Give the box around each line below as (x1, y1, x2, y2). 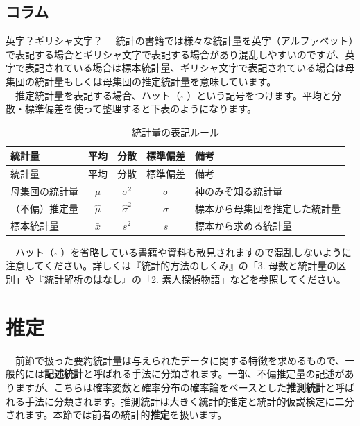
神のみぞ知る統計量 (195, 184, 282, 198)
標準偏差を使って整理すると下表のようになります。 (24, 101, 257, 116)
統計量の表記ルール (132, 124, 219, 139)
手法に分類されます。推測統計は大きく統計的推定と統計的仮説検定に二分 (24, 393, 354, 408)
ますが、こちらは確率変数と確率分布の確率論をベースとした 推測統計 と (15, 380, 336, 394)
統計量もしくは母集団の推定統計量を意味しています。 (34, 74, 277, 88)
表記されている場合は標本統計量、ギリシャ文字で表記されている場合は (24, 60, 345, 75)
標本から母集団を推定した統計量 (195, 201, 341, 215)
